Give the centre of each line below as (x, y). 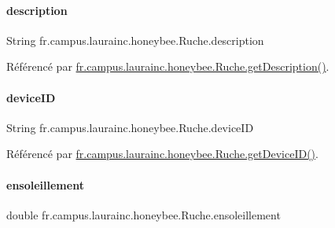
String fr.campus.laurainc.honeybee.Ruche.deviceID (130, 127)
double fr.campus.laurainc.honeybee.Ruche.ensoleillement (144, 214)
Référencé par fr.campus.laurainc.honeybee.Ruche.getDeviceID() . (162, 154)
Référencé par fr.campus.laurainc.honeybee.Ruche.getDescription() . (168, 66)
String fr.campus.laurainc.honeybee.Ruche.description (135, 40)
